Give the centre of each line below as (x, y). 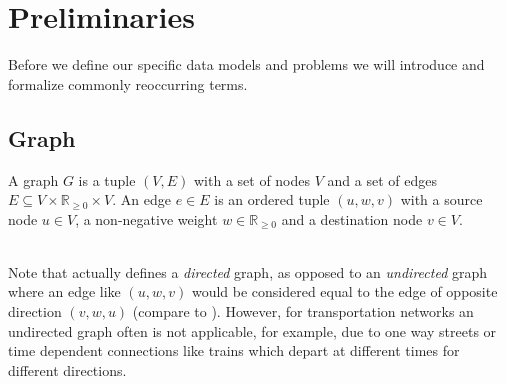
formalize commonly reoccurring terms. (128, 83)
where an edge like (64, 291)
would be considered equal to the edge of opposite (344, 291)
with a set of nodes (252, 179)
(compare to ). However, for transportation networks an (303, 311)
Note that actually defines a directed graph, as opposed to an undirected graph (248, 271)
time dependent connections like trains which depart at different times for (234, 350)
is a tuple (107, 179)
